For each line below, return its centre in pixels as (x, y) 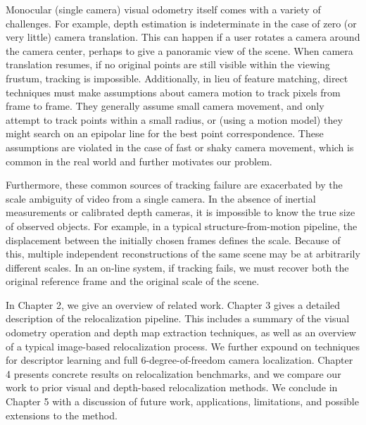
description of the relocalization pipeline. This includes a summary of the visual (178, 318)
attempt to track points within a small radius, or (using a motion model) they (174, 119)
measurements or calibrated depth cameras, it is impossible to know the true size (181, 212)
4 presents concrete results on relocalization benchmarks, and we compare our (173, 373)
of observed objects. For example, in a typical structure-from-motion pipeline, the (182, 226)
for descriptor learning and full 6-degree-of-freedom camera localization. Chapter (179, 360)
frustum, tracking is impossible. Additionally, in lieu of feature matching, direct (177, 78)
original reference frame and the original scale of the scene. (133, 281)
